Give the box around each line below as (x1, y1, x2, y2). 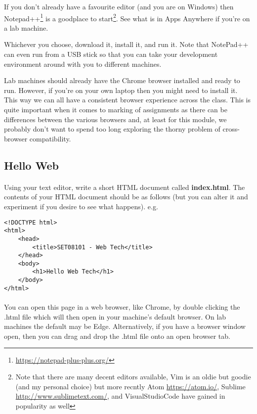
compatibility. (29, 133, 71, 143)
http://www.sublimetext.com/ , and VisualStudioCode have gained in (15, 391, 225, 401)
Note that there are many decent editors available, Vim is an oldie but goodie (15, 371, 251, 381)
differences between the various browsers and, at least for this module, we (4, 114, 227, 124)
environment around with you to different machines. (4, 58, 162, 69)
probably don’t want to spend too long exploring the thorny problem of (4, 124, 220, 134)
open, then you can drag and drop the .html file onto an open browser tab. (4, 330, 230, 341)
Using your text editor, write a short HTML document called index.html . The (4, 182, 245, 192)
